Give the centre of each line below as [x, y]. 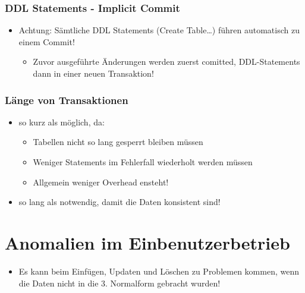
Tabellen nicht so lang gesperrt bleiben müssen [118, 142]
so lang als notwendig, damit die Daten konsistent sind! [120, 202]
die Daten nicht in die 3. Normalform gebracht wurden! [120, 283]
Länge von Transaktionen [67, 100]
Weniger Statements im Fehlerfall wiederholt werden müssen [143, 162]
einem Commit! [47, 41]
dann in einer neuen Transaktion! [93, 73]
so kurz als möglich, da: [62, 122]
